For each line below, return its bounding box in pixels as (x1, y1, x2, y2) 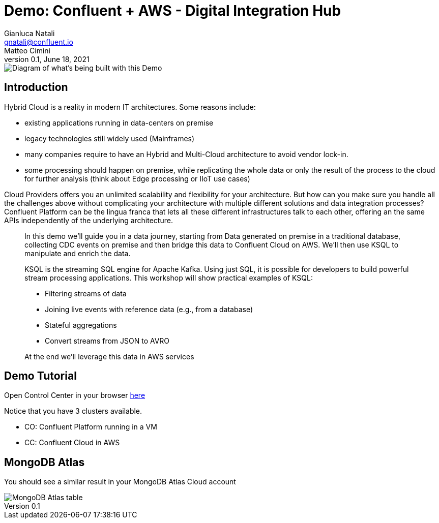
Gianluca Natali (4, 28, 55, 38)
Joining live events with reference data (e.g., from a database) (45, 304, 253, 314)
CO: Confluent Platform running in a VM (24, 422, 157, 432)
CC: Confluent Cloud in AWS (24, 438, 120, 447)
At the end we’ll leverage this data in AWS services (24, 352, 194, 361)
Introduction (4, 81, 68, 94)
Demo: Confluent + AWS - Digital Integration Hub (4, 2, 341, 19)
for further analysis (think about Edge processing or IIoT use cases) (24, 174, 250, 183)
